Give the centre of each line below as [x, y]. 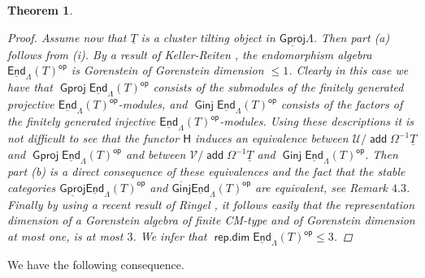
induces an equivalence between [272, 138]
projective [31, 104]
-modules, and [153, 104]
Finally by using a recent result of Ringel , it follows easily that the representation [211, 204]
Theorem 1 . [40, 10]
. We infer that [170, 236]
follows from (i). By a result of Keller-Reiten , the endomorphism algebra [190, 54]
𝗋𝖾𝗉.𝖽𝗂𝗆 [232, 238]
